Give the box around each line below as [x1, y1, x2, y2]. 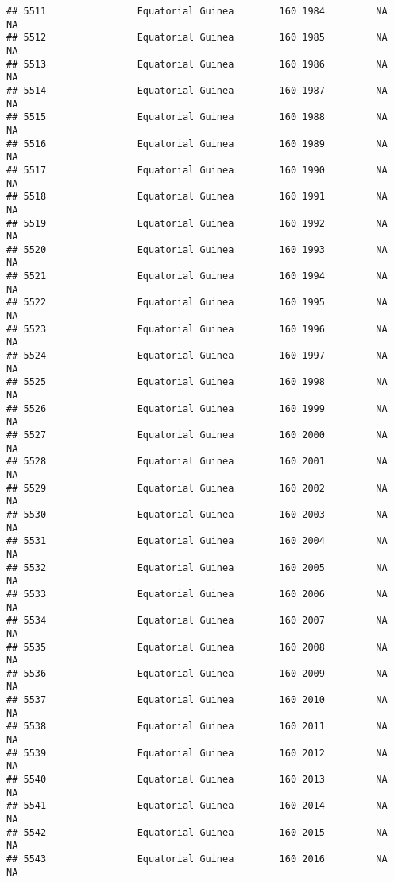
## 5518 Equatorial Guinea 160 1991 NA [6, 191, 388, 203]
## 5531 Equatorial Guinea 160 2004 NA [6, 535, 388, 547]
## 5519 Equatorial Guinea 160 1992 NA [6, 217, 388, 229]
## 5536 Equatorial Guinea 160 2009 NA [6, 667, 388, 679]
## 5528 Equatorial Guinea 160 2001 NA [6, 456, 388, 468]
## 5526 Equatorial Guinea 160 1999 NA [6, 402, 388, 414]
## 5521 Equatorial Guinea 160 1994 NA [6, 270, 388, 282]
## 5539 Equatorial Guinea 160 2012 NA [6, 747, 388, 759]
